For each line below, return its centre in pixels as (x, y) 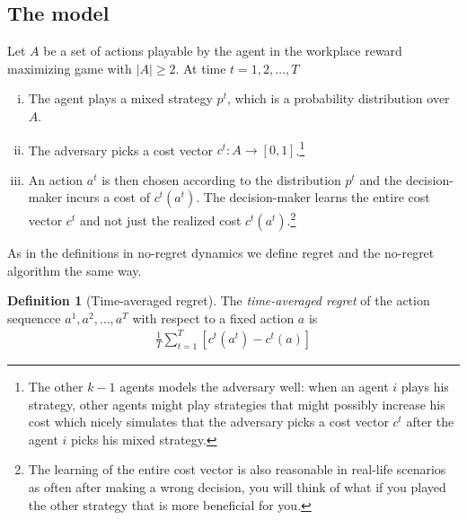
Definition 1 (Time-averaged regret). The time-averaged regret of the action (219, 300)
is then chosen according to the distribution (221, 179)
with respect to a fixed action (213, 317)
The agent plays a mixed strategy (120, 98)
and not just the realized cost (160, 220)
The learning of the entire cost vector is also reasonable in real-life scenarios (237, 469)
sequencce (34, 317)
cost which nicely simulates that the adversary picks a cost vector (208, 422)
